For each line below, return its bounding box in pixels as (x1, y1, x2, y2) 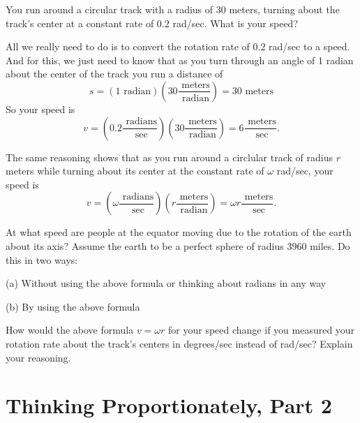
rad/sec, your (276, 163, 333, 178)
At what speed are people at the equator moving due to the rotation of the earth (6, 225, 352, 239)
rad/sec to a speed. (269, 39, 350, 54)
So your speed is (6, 101, 75, 116)
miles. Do (310, 238, 350, 253)
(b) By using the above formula (6, 299, 140, 313)
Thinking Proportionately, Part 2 (6, 391, 332, 420)
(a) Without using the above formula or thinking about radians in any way (6, 276, 327, 290)
